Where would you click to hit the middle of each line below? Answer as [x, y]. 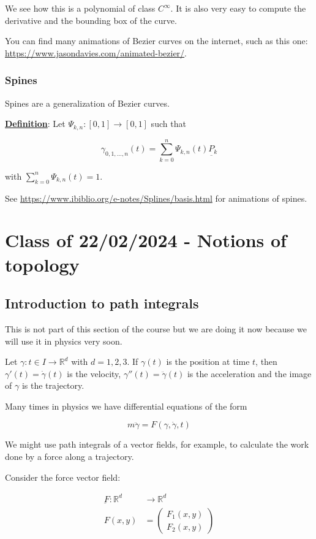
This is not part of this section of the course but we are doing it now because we [156, 328]
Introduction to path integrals [102, 303]
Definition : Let [35, 124]
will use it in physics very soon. [64, 341]
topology [42, 264]
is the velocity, [94, 373]
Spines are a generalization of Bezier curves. [87, 103]
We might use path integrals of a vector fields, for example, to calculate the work [157, 444]
